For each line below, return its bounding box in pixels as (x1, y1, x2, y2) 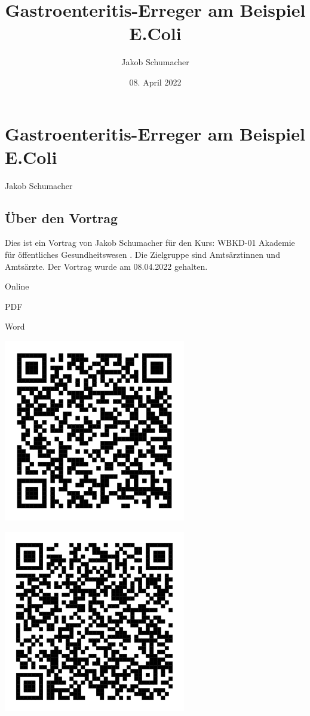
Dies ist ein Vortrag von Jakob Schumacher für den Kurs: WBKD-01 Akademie (5, 236, 295, 249)
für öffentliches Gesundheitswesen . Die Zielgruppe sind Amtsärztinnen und (5, 248, 280, 261)
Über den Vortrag (5, 208, 118, 227)
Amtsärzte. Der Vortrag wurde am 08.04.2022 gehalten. (5, 260, 208, 272)
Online (5, 280, 29, 293)
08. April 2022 (129, 75, 182, 88)
